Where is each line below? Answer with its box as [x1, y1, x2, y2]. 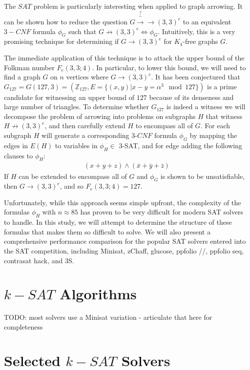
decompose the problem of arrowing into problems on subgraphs [4, 111, 196, 121]
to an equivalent [183, 16, 231, 26]
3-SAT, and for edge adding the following [119, 140, 242, 150]
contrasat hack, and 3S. [4, 255, 74, 265]
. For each [200, 120, 230, 131]
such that [68, 26, 97, 36]
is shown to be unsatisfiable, [160, 171, 245, 181]
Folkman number [4, 62, 55, 72]
